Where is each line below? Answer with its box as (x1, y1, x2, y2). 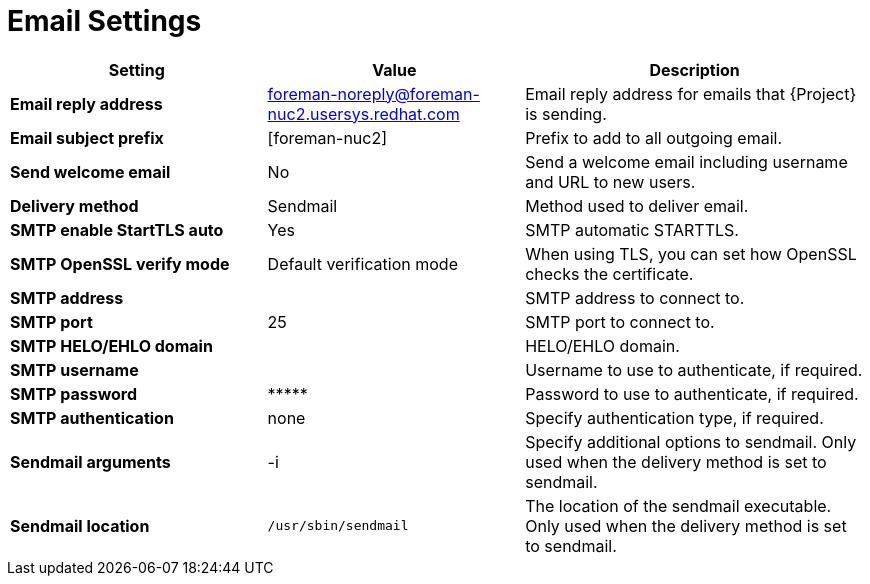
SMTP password (10, 383, 138, 404)
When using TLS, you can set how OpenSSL (525, 243, 857, 264)
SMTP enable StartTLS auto (10, 219, 224, 240)
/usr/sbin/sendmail (267, 518, 409, 534)
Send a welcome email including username (525, 151, 848, 172)
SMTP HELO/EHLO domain (10, 335, 213, 356)
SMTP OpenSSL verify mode (10, 253, 230, 274)
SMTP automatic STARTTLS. (525, 219, 739, 240)
